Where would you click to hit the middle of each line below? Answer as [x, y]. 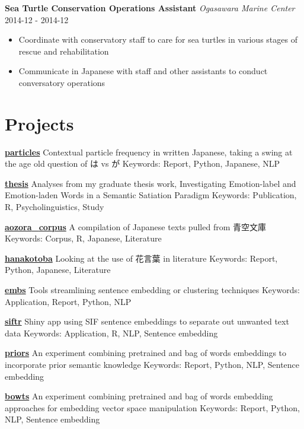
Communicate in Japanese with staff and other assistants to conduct [143, 71]
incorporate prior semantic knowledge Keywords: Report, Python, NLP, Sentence [152, 364]
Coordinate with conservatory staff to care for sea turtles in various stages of [158, 39]
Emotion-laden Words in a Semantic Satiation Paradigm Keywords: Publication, [151, 195]
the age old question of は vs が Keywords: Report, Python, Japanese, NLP [143, 163]
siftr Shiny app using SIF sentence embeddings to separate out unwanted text [147, 321]
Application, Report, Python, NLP [68, 301]
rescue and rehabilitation [64, 51]
